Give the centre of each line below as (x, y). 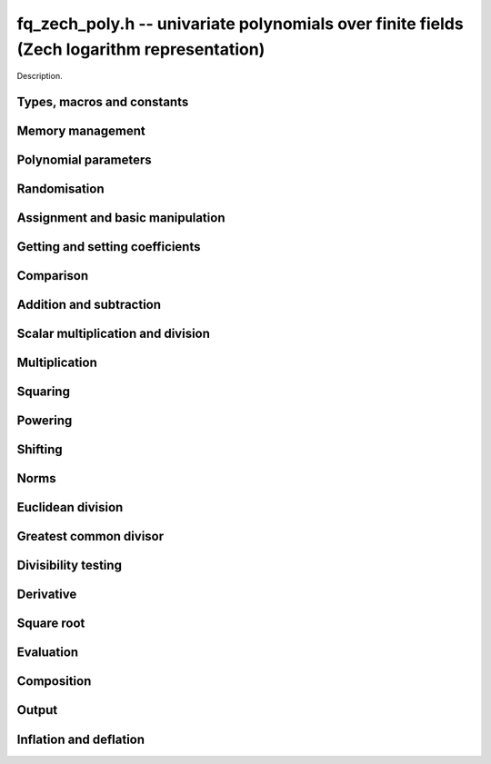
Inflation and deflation (81, 739)
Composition (54, 681)
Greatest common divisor (90, 536)
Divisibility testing (70, 566)
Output (37, 710)
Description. (40, 76)
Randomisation (60, 189)
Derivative (47, 595)
